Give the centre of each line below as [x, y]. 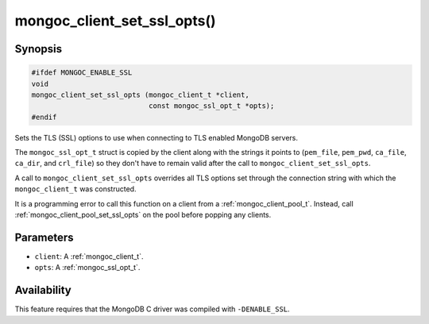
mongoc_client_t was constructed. [75, 189]
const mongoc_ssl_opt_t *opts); [211, 106]
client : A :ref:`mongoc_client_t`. [89, 256]
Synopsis [39, 49]
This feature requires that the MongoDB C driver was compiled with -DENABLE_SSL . [152, 309]
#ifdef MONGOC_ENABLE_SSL [82, 73]
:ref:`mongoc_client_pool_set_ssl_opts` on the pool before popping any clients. [143, 215]
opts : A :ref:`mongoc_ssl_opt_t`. [87, 268]
